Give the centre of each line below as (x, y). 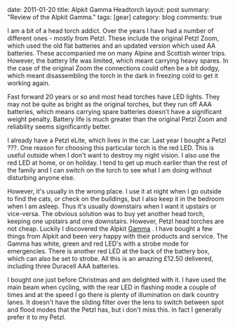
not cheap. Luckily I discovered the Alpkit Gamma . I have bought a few (110, 229)
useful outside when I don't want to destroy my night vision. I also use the (114, 155)
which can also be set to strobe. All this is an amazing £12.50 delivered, (110, 259)
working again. (29, 83)
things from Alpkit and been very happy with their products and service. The (117, 236)
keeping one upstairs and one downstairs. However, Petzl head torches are (116, 221)
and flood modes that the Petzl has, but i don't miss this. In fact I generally (115, 310)
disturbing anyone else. (41, 178)
